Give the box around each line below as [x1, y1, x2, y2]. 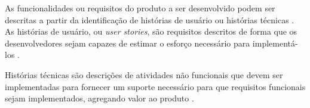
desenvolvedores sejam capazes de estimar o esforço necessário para [5, 36, 250, 49]
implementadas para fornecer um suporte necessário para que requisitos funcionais [5, 80, 306, 92]
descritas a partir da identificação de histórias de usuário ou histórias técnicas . [5, 13, 294, 26]
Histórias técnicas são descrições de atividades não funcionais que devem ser [5, 68, 283, 81]
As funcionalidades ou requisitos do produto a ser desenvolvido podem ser [5, 2, 275, 14]
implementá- [252, 36, 298, 49]
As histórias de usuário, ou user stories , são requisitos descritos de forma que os [5, 25, 297, 38]
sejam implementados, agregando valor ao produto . [5, 92, 194, 104]
